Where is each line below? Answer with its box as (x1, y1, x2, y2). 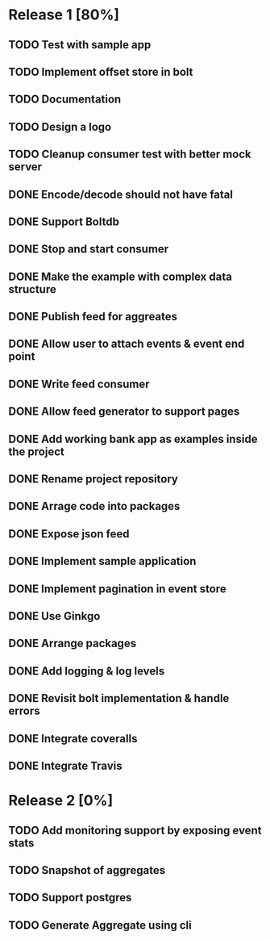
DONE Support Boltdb (8, 215, 119, 228)
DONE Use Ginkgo (8, 609, 101, 623)
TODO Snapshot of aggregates (8, 863, 166, 877)
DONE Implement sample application (8, 554, 197, 568)
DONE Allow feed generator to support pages (8, 405, 240, 419)
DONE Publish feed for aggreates (8, 310, 178, 324)
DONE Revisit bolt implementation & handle (8, 691, 230, 705)
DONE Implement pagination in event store (8, 582, 227, 595)
